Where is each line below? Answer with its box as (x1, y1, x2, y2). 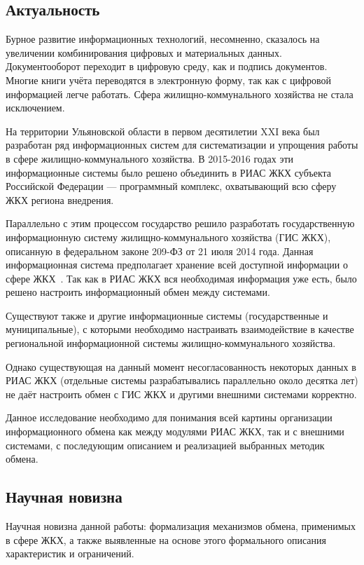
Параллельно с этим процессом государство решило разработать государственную (6, 216, 355, 231)
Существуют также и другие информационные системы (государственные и (6, 308, 328, 322)
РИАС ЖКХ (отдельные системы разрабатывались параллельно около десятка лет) (6, 373, 358, 388)
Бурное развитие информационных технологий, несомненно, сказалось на (6, 32, 320, 46)
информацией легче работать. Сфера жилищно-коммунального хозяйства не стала (6, 86, 353, 101)
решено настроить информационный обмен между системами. (6, 285, 270, 299)
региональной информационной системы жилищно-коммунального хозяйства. (6, 336, 336, 350)
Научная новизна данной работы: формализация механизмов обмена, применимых (6, 519, 356, 533)
